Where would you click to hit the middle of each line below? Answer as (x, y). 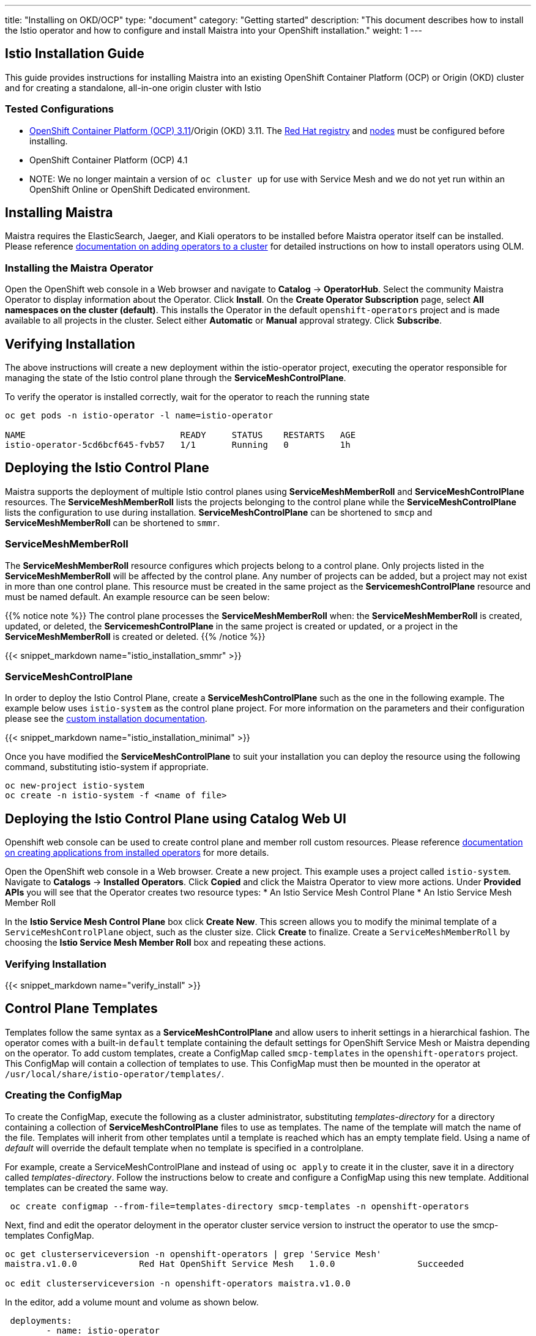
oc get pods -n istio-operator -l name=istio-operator (139, 416)
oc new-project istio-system (75, 786)
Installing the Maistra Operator (79, 268)
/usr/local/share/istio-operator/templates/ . (115, 1074)
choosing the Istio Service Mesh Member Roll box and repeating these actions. (166, 943)
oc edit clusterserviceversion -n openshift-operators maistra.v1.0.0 (178, 1283)
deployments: (41, 1320)
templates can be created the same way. (87, 1187)
